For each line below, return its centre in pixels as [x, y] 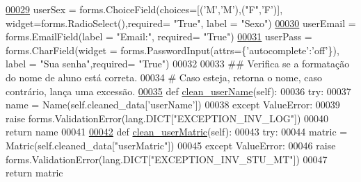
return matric [34, 173]
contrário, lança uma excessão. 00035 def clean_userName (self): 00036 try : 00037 [178, 91]
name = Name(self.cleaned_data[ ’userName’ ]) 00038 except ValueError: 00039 [173, 105]
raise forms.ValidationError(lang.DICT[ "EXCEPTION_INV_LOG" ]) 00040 [167, 118]
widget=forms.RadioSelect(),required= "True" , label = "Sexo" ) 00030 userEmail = [181, 23]
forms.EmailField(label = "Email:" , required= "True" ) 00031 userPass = [159, 36]
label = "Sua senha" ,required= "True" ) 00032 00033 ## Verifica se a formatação [178, 64]
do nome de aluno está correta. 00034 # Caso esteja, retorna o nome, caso [164, 77]
